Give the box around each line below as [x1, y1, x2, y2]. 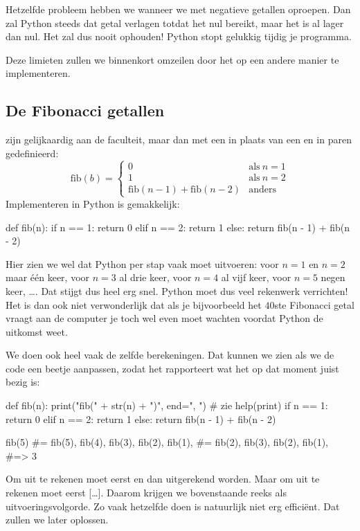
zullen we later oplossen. [6, 512, 109, 527]
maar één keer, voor [6, 270, 90, 285]
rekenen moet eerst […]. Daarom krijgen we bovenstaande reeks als [6, 485, 287, 500]
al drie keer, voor [119, 270, 192, 285]
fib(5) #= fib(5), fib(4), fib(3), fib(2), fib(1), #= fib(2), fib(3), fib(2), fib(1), [6, 435, 329, 449]
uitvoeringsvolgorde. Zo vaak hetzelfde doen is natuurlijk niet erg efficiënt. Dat [6, 498, 340, 513]
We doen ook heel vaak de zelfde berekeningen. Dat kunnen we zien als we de [6, 348, 334, 362]
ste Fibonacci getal [274, 297, 354, 312]
